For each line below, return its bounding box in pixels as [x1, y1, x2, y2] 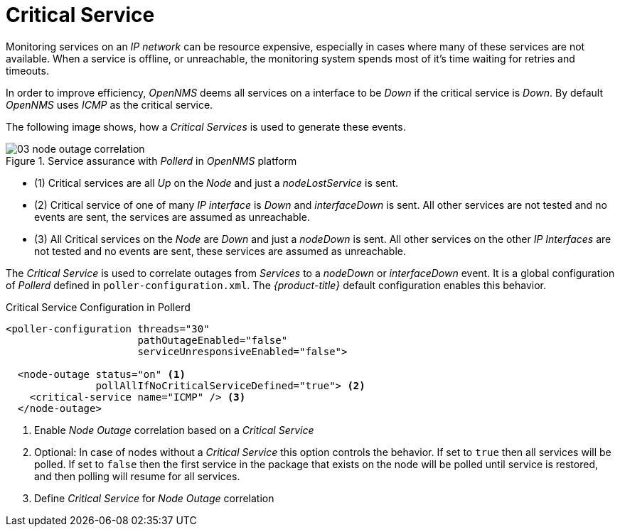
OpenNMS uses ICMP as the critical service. [6, 98, 213, 111]
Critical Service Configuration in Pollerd [6, 300, 191, 313]
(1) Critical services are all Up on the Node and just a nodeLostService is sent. [34, 176, 399, 189]
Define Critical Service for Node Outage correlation [34, 492, 274, 504]
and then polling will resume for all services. [34, 469, 240, 482]
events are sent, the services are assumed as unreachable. [34, 210, 310, 223]
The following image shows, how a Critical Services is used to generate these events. [6, 120, 406, 133]
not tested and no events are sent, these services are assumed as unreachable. [34, 244, 406, 257]
